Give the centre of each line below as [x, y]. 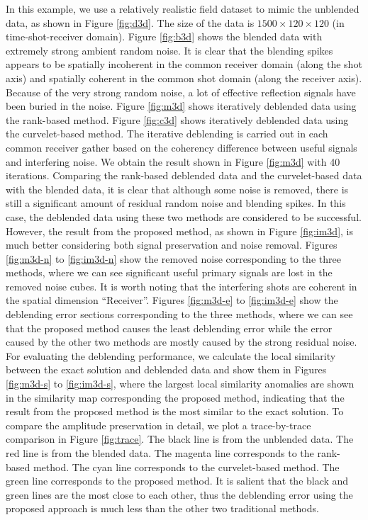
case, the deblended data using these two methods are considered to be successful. [184, 216]
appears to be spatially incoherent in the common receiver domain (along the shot [184, 64]
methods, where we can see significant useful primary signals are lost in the [169, 272]
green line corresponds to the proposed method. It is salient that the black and [177, 481]
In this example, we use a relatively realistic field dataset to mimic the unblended [183, 9]
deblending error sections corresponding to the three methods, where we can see [179, 314]
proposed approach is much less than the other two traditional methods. [162, 508]
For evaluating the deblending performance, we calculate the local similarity [171, 355]
